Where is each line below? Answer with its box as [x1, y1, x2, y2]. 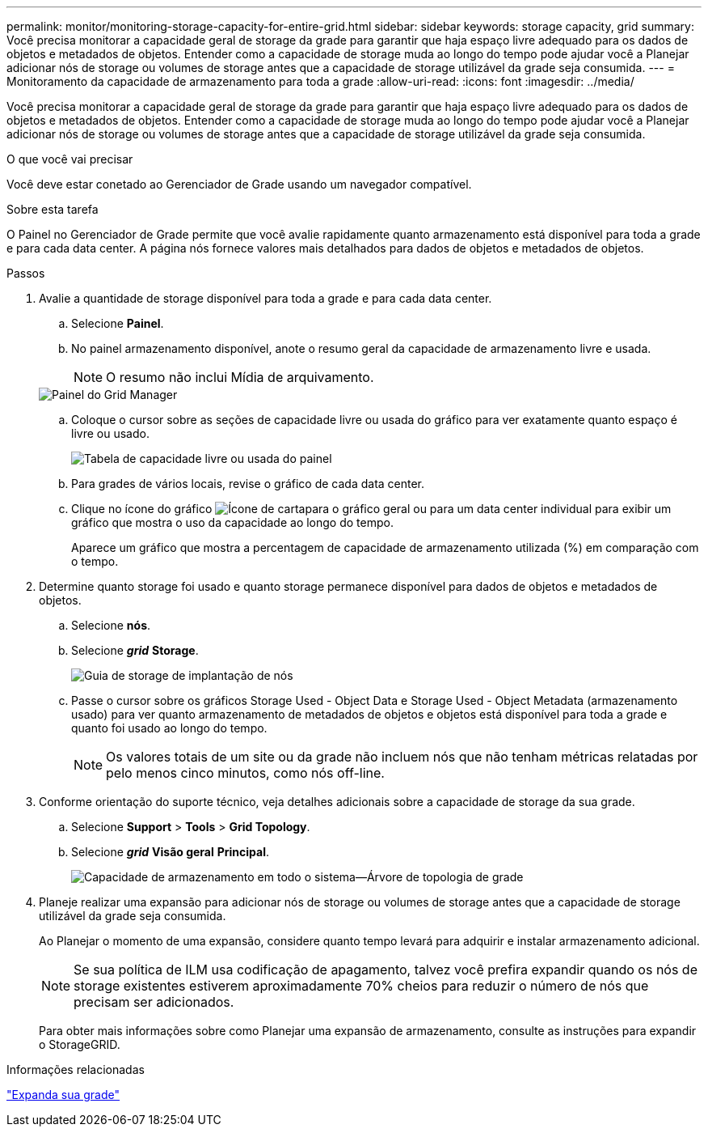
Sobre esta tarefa [6, 202, 99, 216]
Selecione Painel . [71, 316, 164, 330]
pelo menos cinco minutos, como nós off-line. [106, 765, 385, 781]
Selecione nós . [71, 618, 151, 632]
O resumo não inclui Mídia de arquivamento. [106, 369, 374, 385]
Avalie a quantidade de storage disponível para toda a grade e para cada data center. [39, 291, 492, 305]
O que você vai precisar [6, 152, 133, 166]
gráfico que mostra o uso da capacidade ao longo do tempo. [71, 516, 394, 529]
